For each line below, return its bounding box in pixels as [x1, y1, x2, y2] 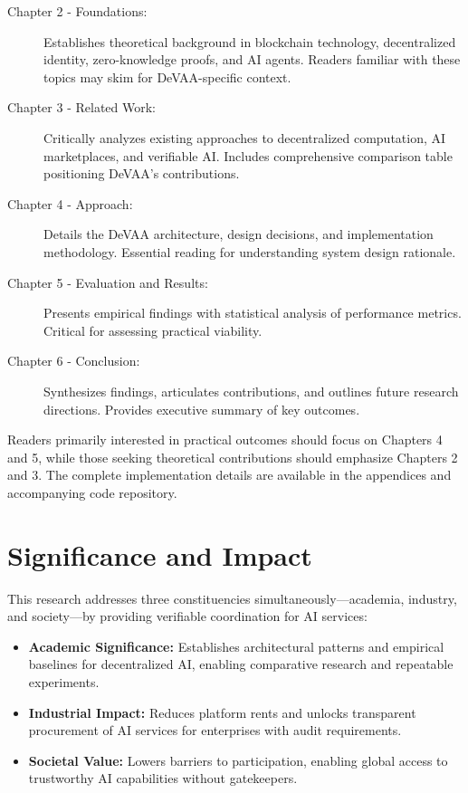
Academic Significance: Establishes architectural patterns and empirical [28, 636, 444, 655]
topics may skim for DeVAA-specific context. [43, 67, 291, 86]
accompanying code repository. [7, 482, 177, 502]
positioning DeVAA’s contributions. [43, 164, 240, 183]
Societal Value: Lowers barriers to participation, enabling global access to [28, 750, 448, 769]
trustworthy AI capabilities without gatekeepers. [28, 769, 298, 788]
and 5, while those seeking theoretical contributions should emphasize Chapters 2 [7, 447, 458, 466]
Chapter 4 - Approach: [7, 194, 133, 213]
